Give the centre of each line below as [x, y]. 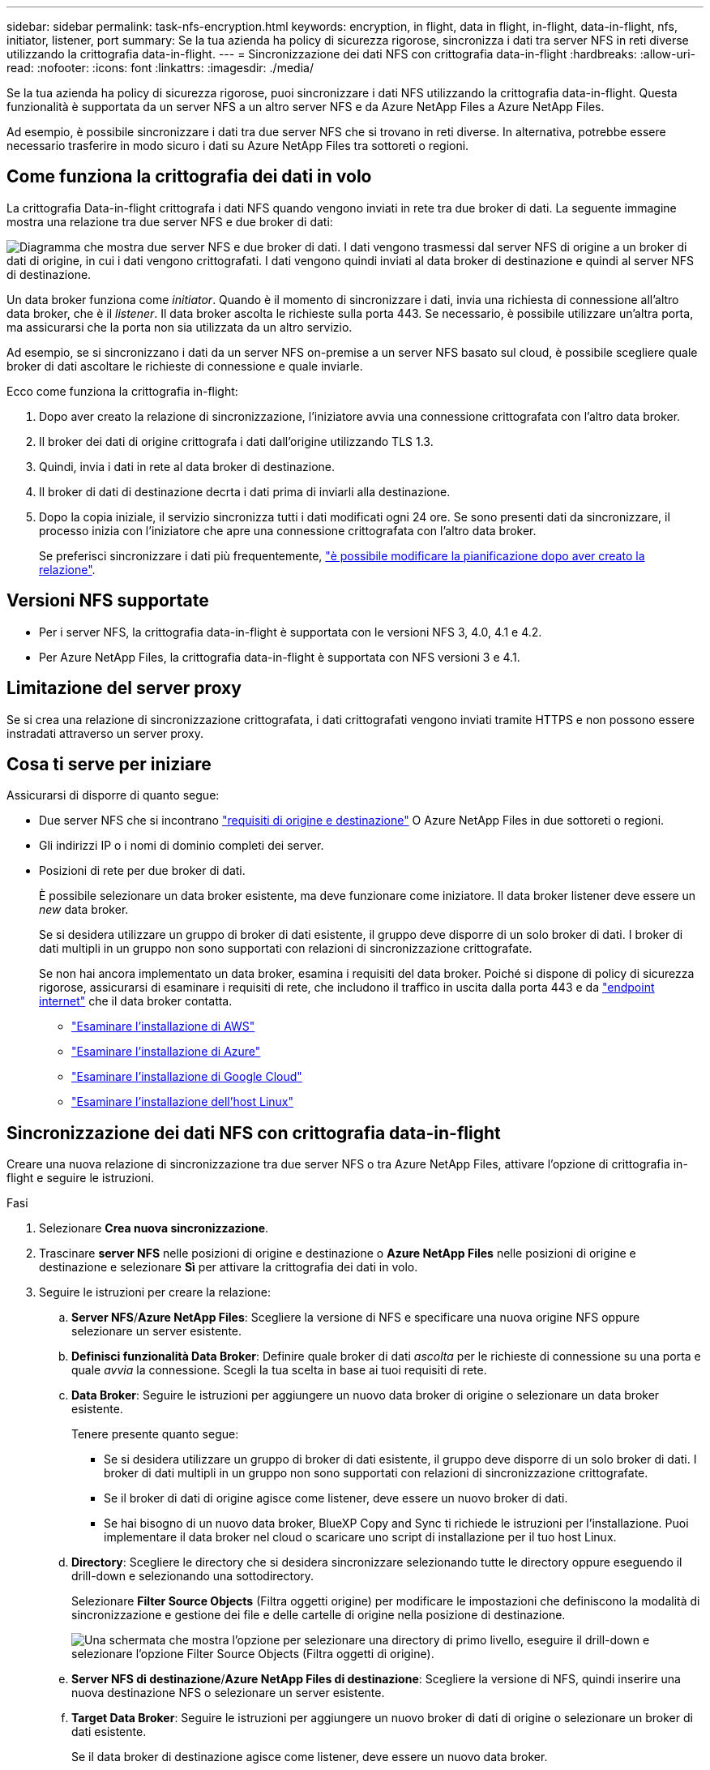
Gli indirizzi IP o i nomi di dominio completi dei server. [182, 846]
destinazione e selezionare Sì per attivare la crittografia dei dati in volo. [229, 1267]
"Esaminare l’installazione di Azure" [166, 1052]
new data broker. [84, 910]
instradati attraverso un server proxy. [105, 733]
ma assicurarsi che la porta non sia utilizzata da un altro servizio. [180, 327]
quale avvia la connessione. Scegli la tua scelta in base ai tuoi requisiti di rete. [279, 1370]
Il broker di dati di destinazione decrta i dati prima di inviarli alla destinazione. [245, 491]
